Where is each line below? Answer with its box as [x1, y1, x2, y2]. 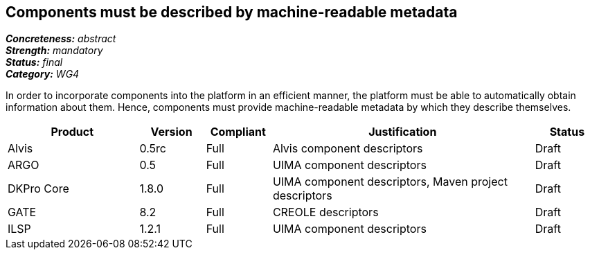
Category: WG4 [6, 68, 80, 80]
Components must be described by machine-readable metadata [6, 3, 458, 21]
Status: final [6, 56, 63, 69]
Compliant [210, 125, 266, 139]
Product [51, 125, 94, 139]
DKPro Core [8, 182, 69, 196]
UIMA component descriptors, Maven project [272, 175, 508, 189]
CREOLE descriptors [272, 205, 379, 220]
